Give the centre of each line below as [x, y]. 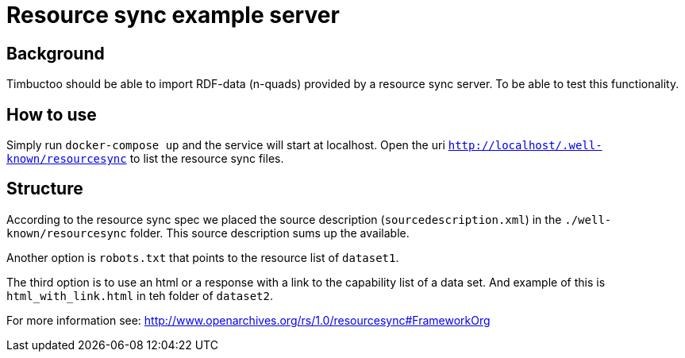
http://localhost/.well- [525, 146]
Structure [45, 189]
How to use [52, 114]
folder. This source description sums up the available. [269, 233]
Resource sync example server [173, 15]
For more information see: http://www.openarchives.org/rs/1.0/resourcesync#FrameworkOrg [248, 320]
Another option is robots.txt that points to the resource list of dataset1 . [203, 257]
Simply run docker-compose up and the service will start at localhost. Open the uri [226, 145]
